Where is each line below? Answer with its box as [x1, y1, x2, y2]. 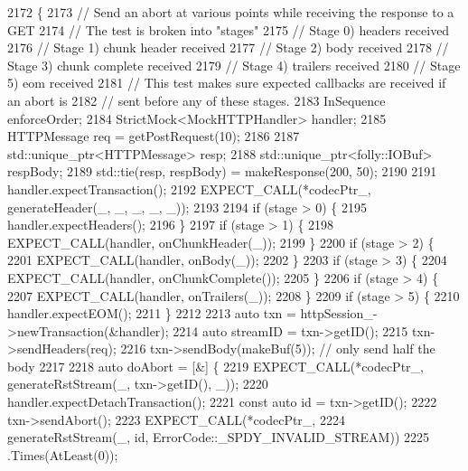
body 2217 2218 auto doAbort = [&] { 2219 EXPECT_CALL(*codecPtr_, [7, 356, 424, 375]
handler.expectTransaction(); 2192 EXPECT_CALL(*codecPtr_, [7, 179, 371, 198]
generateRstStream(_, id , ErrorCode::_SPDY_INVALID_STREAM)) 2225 [7, 428, 430, 447]
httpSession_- [300, 304, 378, 323]
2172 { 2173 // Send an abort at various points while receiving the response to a [7, 3, 454, 21]
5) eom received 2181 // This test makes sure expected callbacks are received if [7, 73, 446, 92]
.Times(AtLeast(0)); [7, 445, 118, 464]
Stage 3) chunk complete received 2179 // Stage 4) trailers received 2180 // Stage [7, 55, 461, 74]
